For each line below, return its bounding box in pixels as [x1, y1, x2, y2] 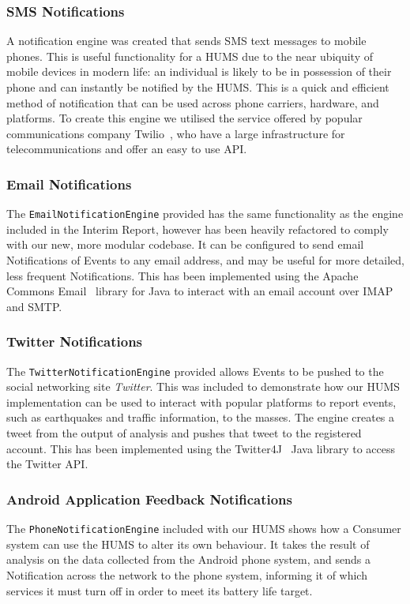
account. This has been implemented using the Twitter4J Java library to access [6, 440, 396, 456]
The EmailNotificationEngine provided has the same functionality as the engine [6, 205, 404, 222]
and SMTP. [6, 298, 62, 314]
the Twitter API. [6, 456, 88, 472]
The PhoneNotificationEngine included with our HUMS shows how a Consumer [6, 520, 401, 537]
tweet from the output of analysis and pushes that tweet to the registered [6, 425, 362, 441]
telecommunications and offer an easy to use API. [6, 141, 247, 157]
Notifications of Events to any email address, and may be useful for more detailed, [6, 252, 404, 268]
